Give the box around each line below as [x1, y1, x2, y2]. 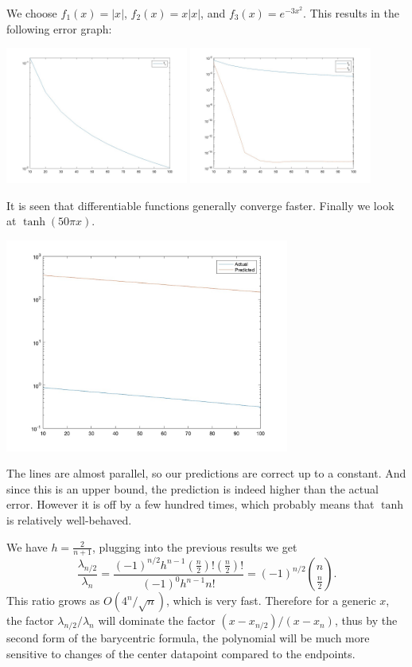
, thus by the [334, 612, 398, 629]
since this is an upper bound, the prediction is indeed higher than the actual [6, 480, 379, 497]
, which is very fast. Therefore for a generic [166, 592, 376, 609]
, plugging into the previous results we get [91, 538, 297, 555]
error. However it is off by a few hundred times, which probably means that [6, 496, 375, 513]
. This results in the [303, 5, 399, 21]
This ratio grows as [6, 592, 100, 609]
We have [6, 538, 48, 555]
